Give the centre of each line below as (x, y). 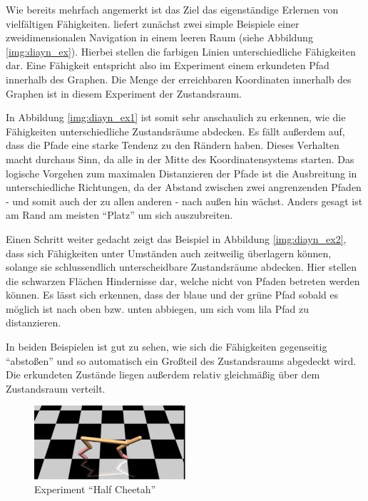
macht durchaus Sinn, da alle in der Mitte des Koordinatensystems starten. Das (180, 159)
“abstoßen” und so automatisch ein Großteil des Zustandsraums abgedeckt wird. (181, 360)
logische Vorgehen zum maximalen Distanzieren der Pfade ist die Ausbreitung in (182, 173)
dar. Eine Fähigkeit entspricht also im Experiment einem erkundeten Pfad (168, 65)
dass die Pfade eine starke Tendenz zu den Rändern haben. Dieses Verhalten (173, 145)
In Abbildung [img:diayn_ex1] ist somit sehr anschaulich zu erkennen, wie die (176, 117)
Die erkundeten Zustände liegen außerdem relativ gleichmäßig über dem (163, 375)
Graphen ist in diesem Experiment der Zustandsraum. (124, 93)
